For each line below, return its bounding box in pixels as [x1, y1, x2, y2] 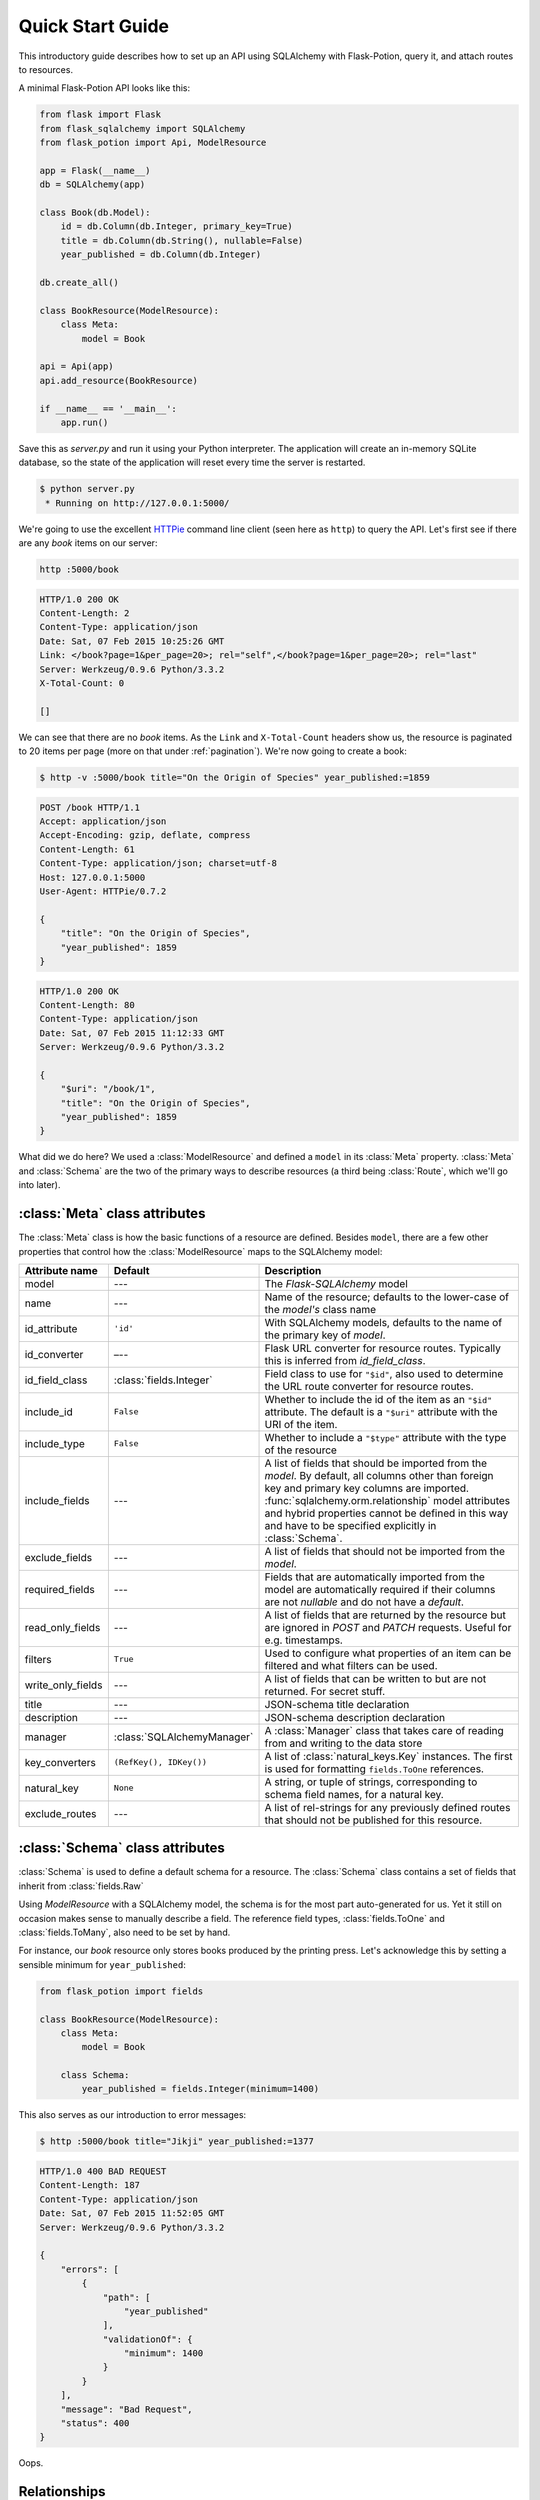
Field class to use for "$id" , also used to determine [264, 1366, 504, 1380]
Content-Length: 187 [39, 2180, 140, 2191]
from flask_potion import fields [39, 1985, 204, 1997]
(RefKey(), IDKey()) [113, 1757, 208, 1768]
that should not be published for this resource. [264, 1813, 483, 1827]
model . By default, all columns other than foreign [264, 1468, 494, 1482]
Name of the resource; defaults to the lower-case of [264, 1290, 510, 1304]
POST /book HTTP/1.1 [39, 801, 140, 813]
